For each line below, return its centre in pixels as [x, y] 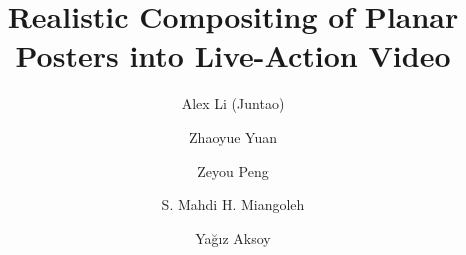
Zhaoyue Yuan [233, 136]
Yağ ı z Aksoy [233, 237]
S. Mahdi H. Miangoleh [233, 204]
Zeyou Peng [233, 170]
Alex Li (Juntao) [233, 103]
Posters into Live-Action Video [233, 55]
